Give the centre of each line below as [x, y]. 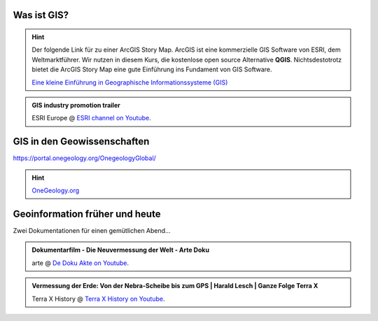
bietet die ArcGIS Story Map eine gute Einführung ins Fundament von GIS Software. [152, 69]
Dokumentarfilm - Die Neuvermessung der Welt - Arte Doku [121, 250]
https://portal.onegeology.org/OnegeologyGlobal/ [85, 158]
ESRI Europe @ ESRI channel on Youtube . [91, 118]
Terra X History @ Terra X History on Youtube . [98, 299]
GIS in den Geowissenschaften [81, 142]
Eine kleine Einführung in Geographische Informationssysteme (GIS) [130, 82]
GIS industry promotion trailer [76, 105]
